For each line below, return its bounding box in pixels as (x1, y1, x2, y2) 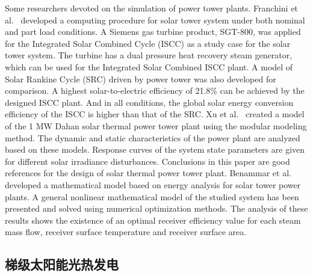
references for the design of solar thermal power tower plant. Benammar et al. (5, 167, 291, 179)
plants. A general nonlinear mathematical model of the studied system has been (5, 190, 299, 203)
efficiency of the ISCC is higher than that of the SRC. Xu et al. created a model (5, 108, 305, 120)
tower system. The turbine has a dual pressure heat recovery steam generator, (5, 49, 293, 61)
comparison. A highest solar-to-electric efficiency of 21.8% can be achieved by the (5, 84, 305, 97)
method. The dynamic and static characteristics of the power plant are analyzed (5, 131, 300, 144)
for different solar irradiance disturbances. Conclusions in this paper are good (5, 155, 290, 167)
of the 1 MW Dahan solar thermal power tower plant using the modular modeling (5, 119, 307, 132)
